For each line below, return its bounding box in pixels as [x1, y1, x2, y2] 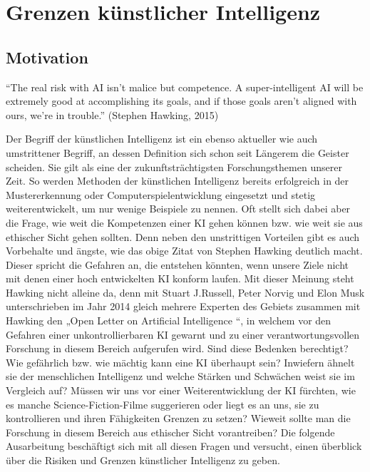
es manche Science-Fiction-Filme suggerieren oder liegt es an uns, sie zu [6, 396, 319, 411]
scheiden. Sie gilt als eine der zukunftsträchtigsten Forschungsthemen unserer [6, 159, 342, 174]
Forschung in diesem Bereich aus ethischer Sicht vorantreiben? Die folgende [6, 424, 335, 439]
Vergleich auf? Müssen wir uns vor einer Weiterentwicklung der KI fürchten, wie [6, 383, 356, 398]
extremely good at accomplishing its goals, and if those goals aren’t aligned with [6, 93, 357, 108]
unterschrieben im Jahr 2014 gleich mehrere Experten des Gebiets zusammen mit [6, 299, 361, 314]
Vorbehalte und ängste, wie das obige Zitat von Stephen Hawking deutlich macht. [6, 243, 363, 258]
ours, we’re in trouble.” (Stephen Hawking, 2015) [6, 107, 219, 122]
